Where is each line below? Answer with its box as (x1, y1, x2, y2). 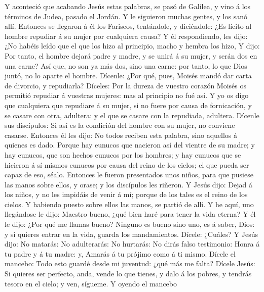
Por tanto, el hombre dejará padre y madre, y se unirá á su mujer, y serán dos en (5, 50, 257, 61)
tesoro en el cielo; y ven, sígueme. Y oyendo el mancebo (5, 278, 177, 288)
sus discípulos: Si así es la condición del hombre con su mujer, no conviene (5, 120, 235, 130)
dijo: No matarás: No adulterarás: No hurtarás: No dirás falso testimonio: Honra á (5, 238, 260, 249)
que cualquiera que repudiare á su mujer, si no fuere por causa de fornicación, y (5, 100, 252, 110)
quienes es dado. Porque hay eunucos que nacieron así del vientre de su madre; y (5, 139, 255, 150)
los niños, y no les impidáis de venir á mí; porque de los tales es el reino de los (5, 189, 248, 200)
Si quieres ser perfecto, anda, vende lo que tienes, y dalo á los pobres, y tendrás (5, 268, 252, 279)
